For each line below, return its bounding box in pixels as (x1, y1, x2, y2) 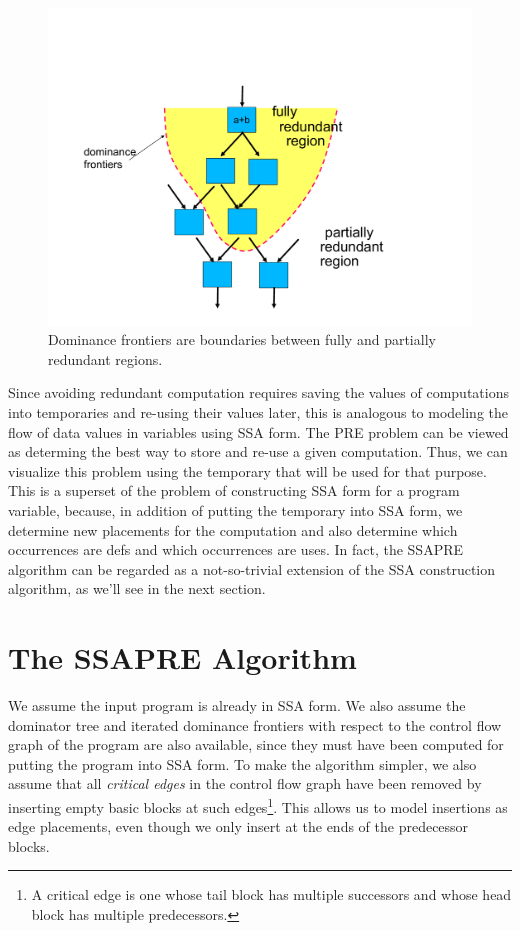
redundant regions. (48, 348, 163, 369)
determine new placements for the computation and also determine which (8, 519, 458, 540)
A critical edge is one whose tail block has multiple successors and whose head (31, 884, 512, 905)
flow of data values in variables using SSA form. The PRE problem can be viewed (8, 421, 509, 442)
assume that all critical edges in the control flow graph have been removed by (8, 773, 482, 794)
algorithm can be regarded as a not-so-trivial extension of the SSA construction (8, 558, 496, 579)
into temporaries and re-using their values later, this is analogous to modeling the (8, 401, 508, 422)
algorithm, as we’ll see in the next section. (8, 578, 266, 599)
